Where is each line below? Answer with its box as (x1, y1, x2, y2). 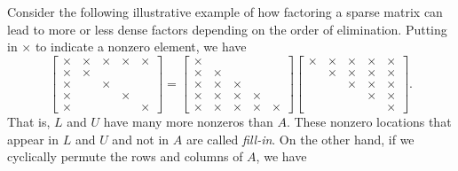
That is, (7, 112, 51, 130)
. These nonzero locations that (286, 112, 452, 130)
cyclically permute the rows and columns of (7, 147, 243, 166)
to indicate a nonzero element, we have (35, 37, 247, 56)
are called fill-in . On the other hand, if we (186, 129, 415, 148)
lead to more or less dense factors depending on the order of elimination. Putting (7, 19, 447, 38)
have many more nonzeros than (103, 112, 273, 130)
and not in (112, 129, 170, 148)
